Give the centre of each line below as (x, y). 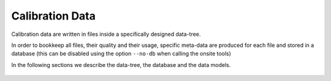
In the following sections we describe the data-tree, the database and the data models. (121, 65)
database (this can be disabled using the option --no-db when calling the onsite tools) (121, 54)
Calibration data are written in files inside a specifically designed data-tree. (106, 34)
